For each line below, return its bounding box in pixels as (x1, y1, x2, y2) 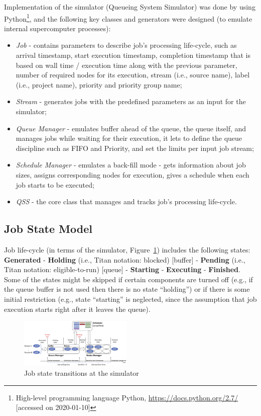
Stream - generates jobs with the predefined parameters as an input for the (16, 96, 246, 107)
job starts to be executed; (16, 179, 94, 190)
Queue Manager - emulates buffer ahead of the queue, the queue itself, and (16, 123, 246, 133)
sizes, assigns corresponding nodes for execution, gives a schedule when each (16, 169, 249, 180)
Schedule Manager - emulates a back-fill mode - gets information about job (16, 159, 246, 170)
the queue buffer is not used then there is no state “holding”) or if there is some (4, 284, 250, 294)
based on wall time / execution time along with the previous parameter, (16, 59, 237, 70)
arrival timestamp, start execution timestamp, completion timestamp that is (16, 50, 250, 60)
